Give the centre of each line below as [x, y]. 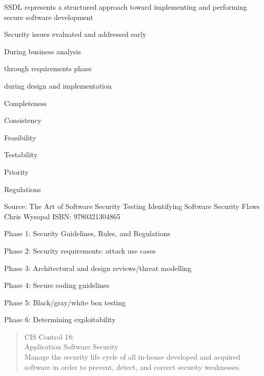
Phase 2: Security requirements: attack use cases [80, 250]
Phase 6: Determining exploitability [60, 319]
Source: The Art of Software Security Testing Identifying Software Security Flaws [132, 206]
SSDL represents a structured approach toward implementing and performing [126, 7]
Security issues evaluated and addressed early [75, 34]
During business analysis [43, 51]
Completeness [26, 103]
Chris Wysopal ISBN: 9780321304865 [62, 216]
